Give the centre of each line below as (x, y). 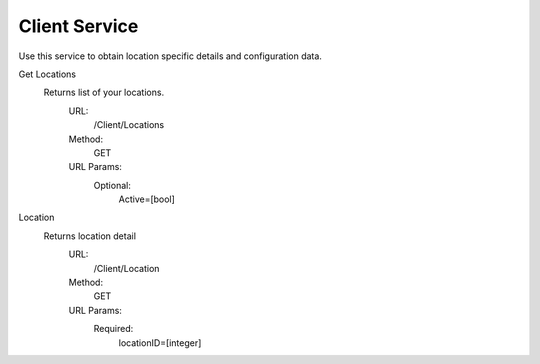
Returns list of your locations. (104, 92)
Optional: (112, 185)
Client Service (78, 26)
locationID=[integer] (160, 342)
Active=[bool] (146, 199)
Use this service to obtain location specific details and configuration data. (170, 56)
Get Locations (47, 74)
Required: (113, 329)
